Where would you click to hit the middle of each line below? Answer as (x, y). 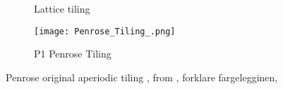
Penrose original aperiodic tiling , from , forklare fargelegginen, (142, 77)
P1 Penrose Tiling (73, 54)
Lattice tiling (62, 8)
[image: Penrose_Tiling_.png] (105, 31)
